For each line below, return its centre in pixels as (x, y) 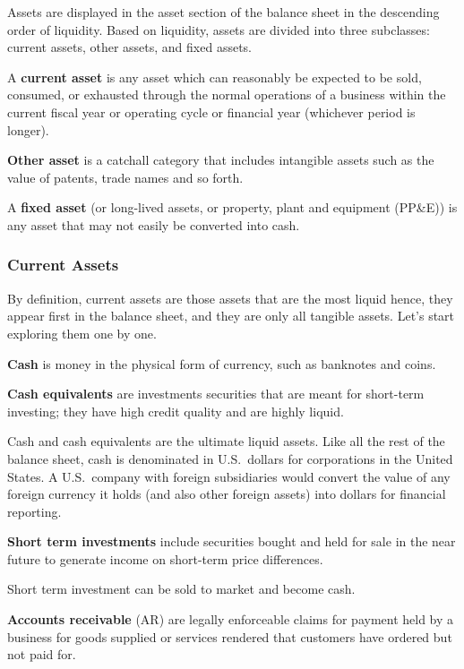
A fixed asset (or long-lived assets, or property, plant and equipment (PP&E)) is (232, 207)
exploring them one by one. (82, 333)
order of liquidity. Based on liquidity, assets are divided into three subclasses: (219, 29)
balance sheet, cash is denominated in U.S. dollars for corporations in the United (230, 458)
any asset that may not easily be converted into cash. (154, 224)
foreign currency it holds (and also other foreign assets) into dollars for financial (227, 494)
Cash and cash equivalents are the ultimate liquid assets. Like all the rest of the (226, 441)
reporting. (34, 511)
